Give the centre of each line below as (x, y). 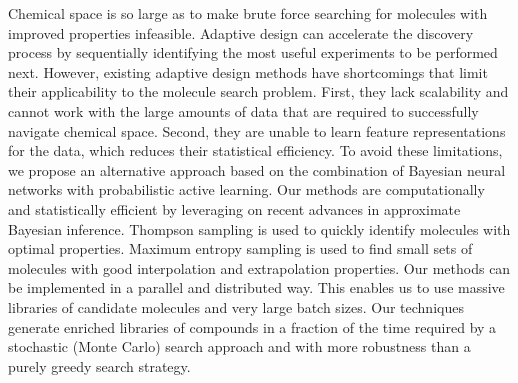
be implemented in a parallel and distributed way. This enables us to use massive (256, 287)
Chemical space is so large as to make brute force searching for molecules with (248, 13)
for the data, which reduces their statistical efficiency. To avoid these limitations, (255, 150)
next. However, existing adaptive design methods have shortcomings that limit (248, 71)
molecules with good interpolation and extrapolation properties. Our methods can (259, 267)
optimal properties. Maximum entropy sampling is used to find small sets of (240, 248)
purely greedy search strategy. (99, 365)
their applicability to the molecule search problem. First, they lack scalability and (258, 91)
